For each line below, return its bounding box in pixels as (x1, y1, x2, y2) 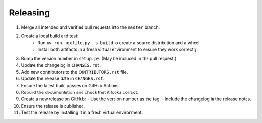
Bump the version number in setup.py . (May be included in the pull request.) (21, 56, 177, 61)
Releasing (9, 7, 50, 18)
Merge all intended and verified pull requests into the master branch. (21, 24, 160, 30)
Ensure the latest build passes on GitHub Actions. (21, 82, 120, 88)
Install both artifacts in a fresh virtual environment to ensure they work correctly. (37, 46, 198, 52)
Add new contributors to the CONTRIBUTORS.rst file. (21, 69, 128, 75)
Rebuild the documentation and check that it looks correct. (21, 90, 138, 95)
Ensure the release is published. (21, 103, 85, 108)
